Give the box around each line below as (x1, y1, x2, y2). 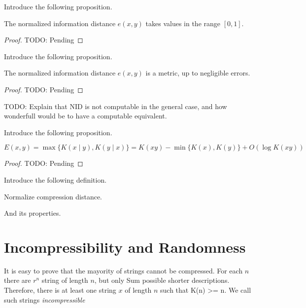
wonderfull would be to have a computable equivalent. (4, 111, 167, 121)
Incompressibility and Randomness (4, 236, 246, 257)
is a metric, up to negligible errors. (145, 68, 250, 78)
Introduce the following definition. (4, 174, 107, 185)
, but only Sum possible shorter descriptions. (94, 275, 230, 285)
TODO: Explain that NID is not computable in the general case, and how (4, 101, 227, 111)
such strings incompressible (4, 294, 85, 305)
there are (4, 275, 31, 285)
